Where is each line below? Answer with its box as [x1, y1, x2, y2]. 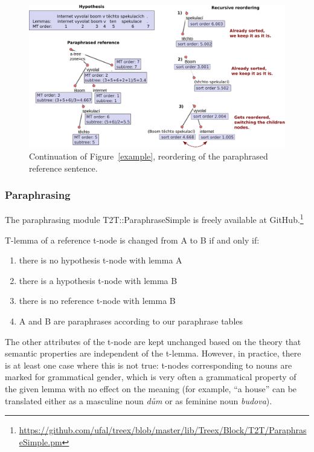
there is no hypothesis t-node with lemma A [19, 254, 182, 266]
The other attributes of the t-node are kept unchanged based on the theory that [5, 335, 301, 347]
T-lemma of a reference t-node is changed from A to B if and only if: [5, 233, 260, 246]
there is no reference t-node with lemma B [19, 294, 176, 307]
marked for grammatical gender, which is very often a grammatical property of [5, 370, 296, 383]
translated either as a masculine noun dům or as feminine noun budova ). [5, 394, 272, 407]
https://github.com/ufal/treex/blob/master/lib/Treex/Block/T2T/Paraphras [19, 424, 307, 436]
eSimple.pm [19, 435, 62, 448]
